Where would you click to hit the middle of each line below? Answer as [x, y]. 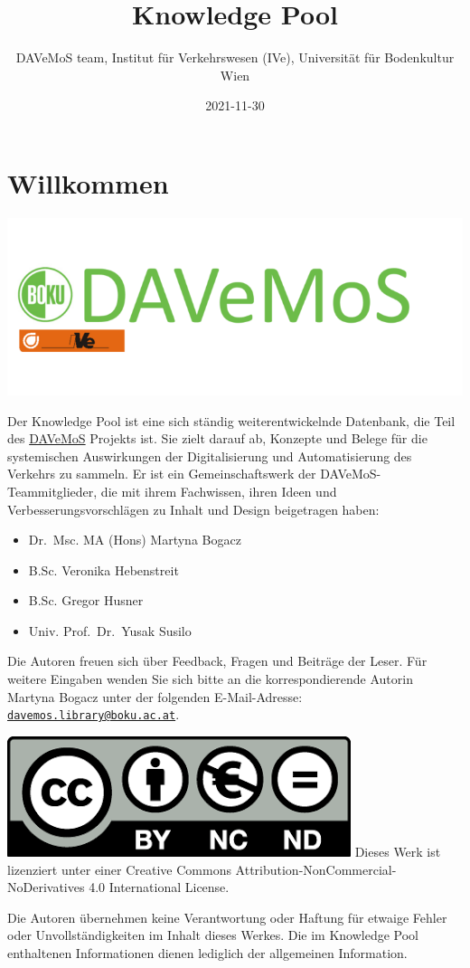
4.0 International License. [159, 887]
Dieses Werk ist [398, 851]
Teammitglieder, [52, 491]
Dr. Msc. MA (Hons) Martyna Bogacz [135, 540]
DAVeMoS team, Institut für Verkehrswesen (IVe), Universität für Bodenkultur [235, 57]
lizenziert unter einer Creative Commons [119, 869]
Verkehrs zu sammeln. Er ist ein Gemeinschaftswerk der [162, 474]
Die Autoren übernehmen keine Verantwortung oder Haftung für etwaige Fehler [227, 917]
